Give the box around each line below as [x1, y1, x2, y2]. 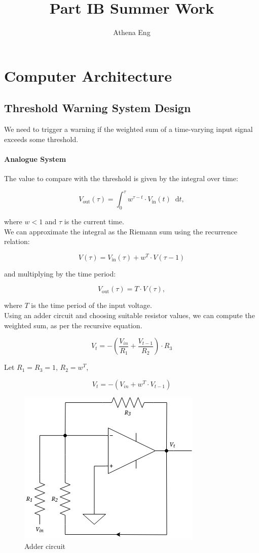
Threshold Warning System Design [4, 100, 191, 116]
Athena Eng [113, 27, 151, 38]
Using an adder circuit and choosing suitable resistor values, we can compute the [4, 310, 255, 321]
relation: [4, 236, 30, 247]
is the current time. [64, 216, 124, 226]
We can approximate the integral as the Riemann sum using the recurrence [4, 226, 237, 236]
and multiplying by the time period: [4, 268, 116, 279]
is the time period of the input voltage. [31, 300, 152, 310]
